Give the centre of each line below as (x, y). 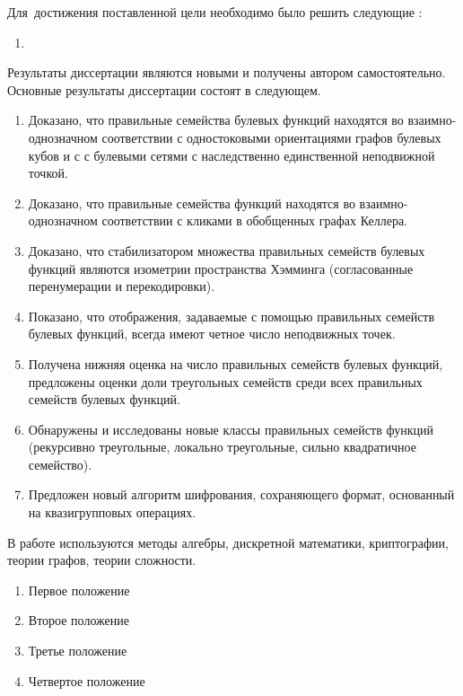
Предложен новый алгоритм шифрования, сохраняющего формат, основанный (241, 494)
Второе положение (79, 620)
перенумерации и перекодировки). (122, 286)
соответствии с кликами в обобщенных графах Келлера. (254, 220)
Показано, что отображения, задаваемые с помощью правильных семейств (231, 316)
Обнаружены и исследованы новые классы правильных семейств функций (231, 429)
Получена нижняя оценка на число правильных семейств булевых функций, (236, 363)
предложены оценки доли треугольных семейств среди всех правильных (225, 381)
